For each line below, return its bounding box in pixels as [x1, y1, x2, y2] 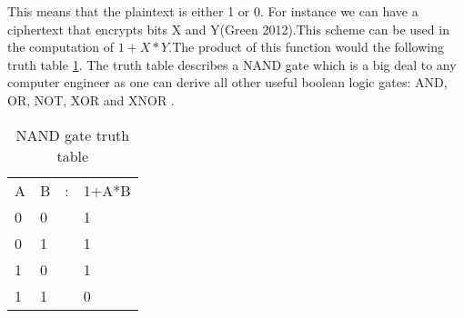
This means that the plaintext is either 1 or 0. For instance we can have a [7, 2, 419, 20]
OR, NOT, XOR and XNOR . [7, 90, 175, 109]
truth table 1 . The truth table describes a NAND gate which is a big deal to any [7, 55, 457, 74]
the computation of [7, 37, 115, 56]
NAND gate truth [15, 124, 130, 145]
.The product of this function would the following [168, 37, 444, 56]
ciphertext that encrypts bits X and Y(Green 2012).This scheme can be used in [7, 19, 449, 38]
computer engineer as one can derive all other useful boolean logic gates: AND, [7, 73, 448, 92]
